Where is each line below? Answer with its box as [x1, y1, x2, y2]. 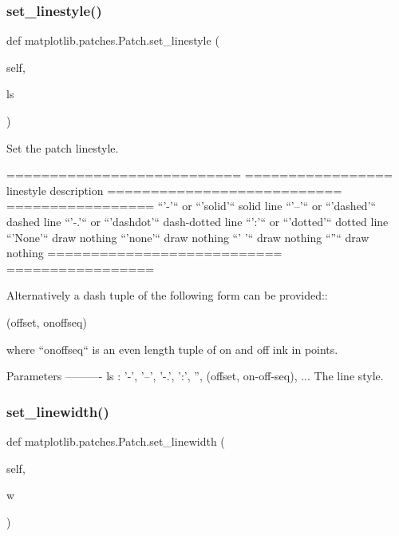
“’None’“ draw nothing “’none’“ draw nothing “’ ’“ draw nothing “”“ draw [6, 228, 369, 245]
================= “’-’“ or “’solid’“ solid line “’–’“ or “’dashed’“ [6, 197, 377, 214]
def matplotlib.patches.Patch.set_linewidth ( [6, 432, 225, 449]
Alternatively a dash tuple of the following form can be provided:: [6, 287, 328, 304]
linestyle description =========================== [6, 181, 342, 198]
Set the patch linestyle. [6, 139, 119, 156]
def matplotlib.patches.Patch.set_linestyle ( [6, 32, 219, 49]
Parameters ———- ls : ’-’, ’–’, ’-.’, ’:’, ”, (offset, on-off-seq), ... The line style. [6, 367, 384, 384]
